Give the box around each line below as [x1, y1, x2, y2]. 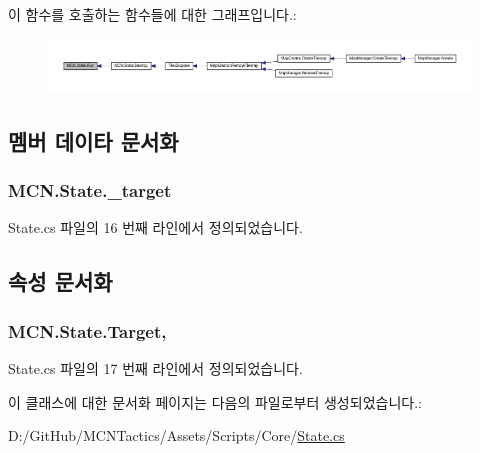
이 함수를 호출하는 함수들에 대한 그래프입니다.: [8, 4, 297, 24]
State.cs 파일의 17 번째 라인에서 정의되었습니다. [8, 358, 303, 379]
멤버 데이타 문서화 [8, 125, 179, 156]
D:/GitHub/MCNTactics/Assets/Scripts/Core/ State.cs [8, 425, 345, 446]
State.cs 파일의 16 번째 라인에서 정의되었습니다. [8, 217, 303, 238]
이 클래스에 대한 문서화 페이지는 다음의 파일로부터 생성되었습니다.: [8, 391, 422, 412]
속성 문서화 [8, 266, 113, 297]
